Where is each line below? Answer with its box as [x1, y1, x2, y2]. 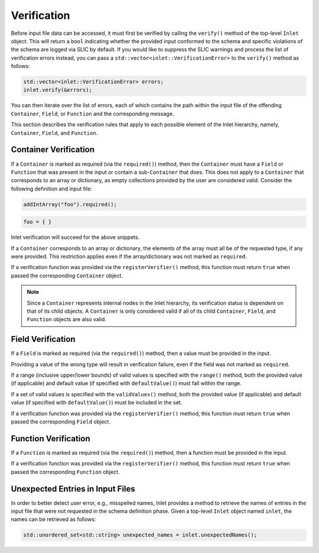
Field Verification [11, 334, 76, 344]
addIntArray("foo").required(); [23, 201, 118, 208]
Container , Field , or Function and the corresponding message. [11, 110, 174, 117]
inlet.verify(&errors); [23, 86, 93, 93]
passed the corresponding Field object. [11, 418, 110, 425]
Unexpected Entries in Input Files [11, 484, 135, 494]
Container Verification [11, 145, 95, 155]
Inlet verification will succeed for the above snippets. [11, 234, 140, 241]
